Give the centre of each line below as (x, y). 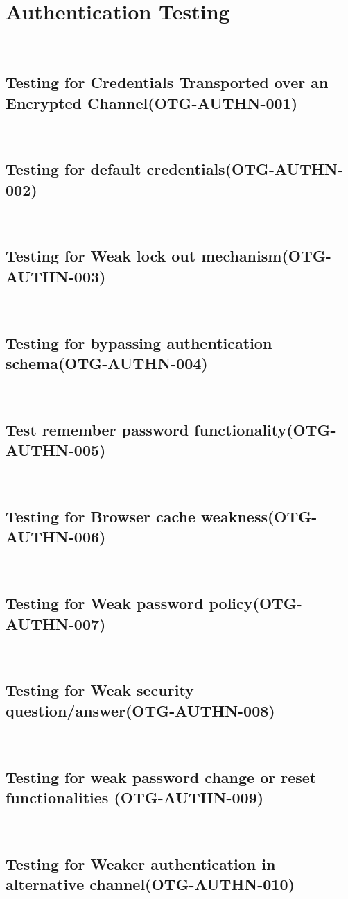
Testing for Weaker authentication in (141, 863)
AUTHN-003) (56, 276)
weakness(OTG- (259, 516)
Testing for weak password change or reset (161, 777)
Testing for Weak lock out (101, 256)
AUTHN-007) (56, 623)
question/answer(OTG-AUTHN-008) (140, 710)
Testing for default (73, 169)
